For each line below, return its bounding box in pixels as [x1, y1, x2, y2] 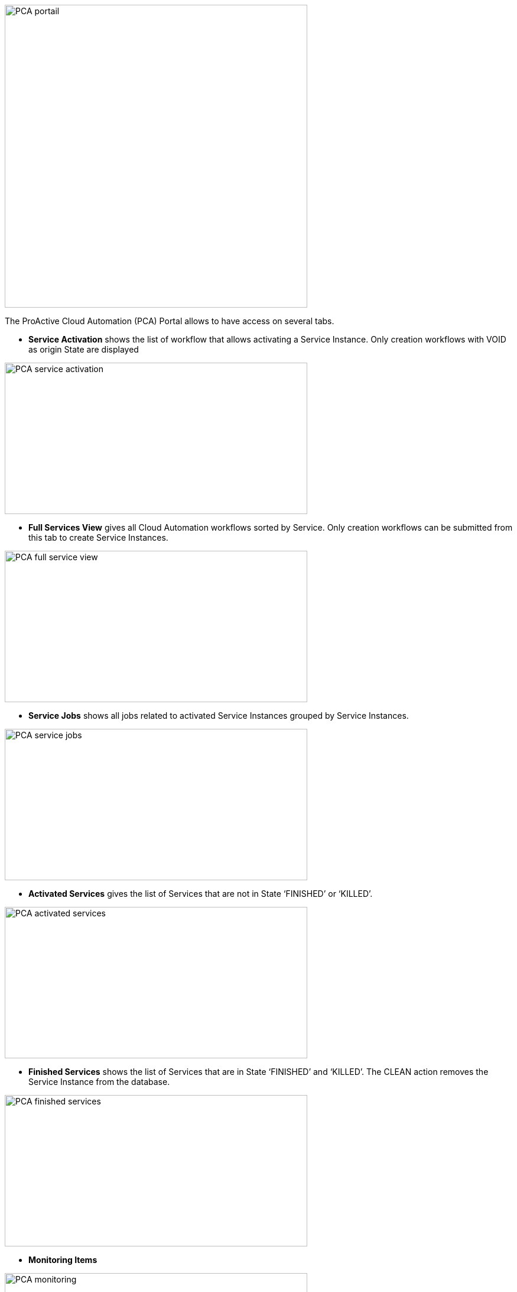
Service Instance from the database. [28, 1077, 170, 1087]
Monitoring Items [28, 1255, 97, 1265]
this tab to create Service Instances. [28, 532, 168, 542]
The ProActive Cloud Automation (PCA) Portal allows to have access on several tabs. [5, 316, 334, 326]
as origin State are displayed [28, 344, 139, 354]
